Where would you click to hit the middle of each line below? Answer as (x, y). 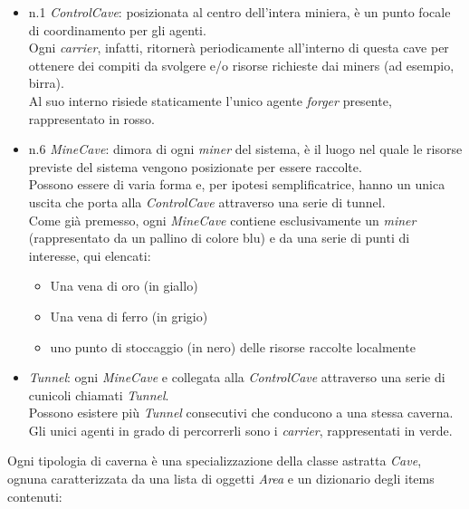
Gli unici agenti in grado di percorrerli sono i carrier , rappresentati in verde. (240, 430)
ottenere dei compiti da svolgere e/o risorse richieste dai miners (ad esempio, (241, 65)
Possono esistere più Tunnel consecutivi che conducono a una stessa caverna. (241, 413)
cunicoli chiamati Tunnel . (99, 394)
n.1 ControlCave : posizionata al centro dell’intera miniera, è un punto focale (239, 12)
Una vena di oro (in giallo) (124, 286)
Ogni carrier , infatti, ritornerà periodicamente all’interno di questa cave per (239, 48)
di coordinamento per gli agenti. (117, 29)
